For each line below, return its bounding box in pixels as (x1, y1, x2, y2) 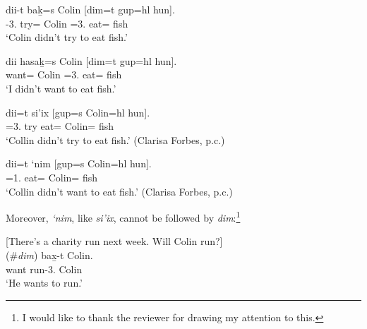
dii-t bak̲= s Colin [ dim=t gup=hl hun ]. (6, 2, 175, 16)
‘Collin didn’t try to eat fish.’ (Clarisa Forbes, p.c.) (6, 132, 225, 147)
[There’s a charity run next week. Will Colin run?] (6, 234, 223, 249)
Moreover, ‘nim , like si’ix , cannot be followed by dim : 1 (6, 208, 241, 225)
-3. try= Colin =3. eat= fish (6, 16, 128, 30)
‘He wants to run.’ (6, 275, 83, 290)
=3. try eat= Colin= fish (6, 119, 114, 133)
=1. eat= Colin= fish (6, 169, 97, 184)
